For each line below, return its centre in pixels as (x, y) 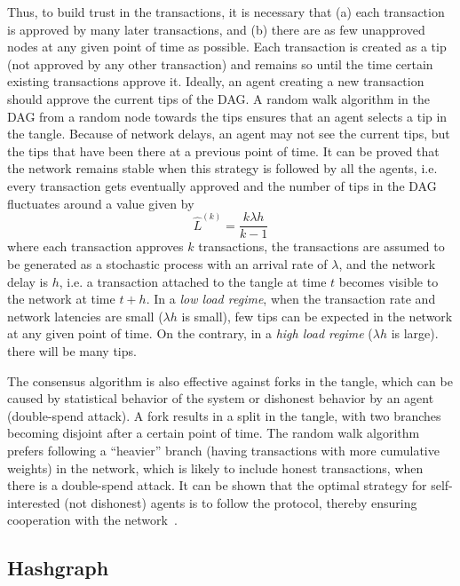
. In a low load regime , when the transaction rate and (291, 299)
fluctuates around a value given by (101, 203)
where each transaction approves (95, 246)
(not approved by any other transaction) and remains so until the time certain (220, 63)
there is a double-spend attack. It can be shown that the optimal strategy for (217, 485)
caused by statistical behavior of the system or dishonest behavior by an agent (221, 398)
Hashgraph (58, 568)
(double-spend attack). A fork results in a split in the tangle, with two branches (224, 415)
